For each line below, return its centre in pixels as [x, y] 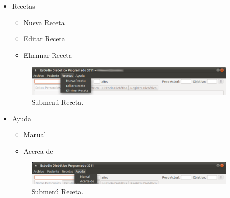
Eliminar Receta [48, 55]
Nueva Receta [44, 22]
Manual [35, 135]
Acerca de [38, 151]
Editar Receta [44, 39]
